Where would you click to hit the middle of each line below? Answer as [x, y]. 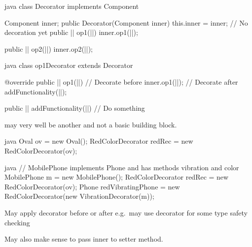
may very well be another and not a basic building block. [91, 124]
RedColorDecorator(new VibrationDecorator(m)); [79, 196]
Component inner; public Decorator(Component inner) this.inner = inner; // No [126, 22]
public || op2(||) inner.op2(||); [49, 48]
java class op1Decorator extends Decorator [69, 65]
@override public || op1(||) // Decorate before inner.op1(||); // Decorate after [121, 81]
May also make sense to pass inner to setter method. [84, 239]
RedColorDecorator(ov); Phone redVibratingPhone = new [92, 186]
